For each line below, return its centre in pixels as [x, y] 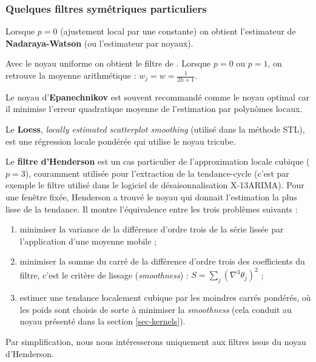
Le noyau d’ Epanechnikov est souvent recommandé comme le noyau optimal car [158, 97]
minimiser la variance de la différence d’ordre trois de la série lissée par [152, 229]
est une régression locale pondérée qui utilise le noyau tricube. [121, 141]
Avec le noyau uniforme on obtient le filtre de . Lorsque [108, 63]
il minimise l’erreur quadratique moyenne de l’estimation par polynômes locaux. [154, 109]
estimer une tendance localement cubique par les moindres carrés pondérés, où [165, 298]
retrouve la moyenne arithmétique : [71, 75]
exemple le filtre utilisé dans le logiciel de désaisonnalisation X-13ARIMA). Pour [155, 185]
